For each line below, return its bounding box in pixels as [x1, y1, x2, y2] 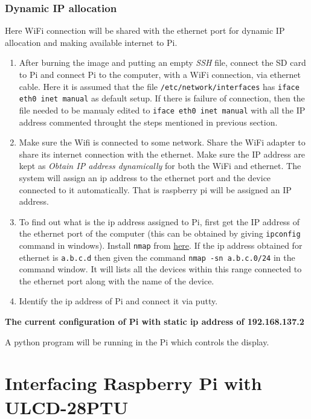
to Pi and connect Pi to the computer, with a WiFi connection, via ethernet [19, 68, 301, 80]
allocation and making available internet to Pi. [5, 36, 178, 48]
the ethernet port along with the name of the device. [19, 274, 214, 287]
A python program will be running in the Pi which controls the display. [5, 335, 269, 348]
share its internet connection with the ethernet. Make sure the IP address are [19, 147, 306, 160]
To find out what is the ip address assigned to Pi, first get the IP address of [19, 215, 300, 228]
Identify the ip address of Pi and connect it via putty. [19, 295, 218, 307]
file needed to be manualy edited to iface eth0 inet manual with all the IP [19, 103, 306, 116]
